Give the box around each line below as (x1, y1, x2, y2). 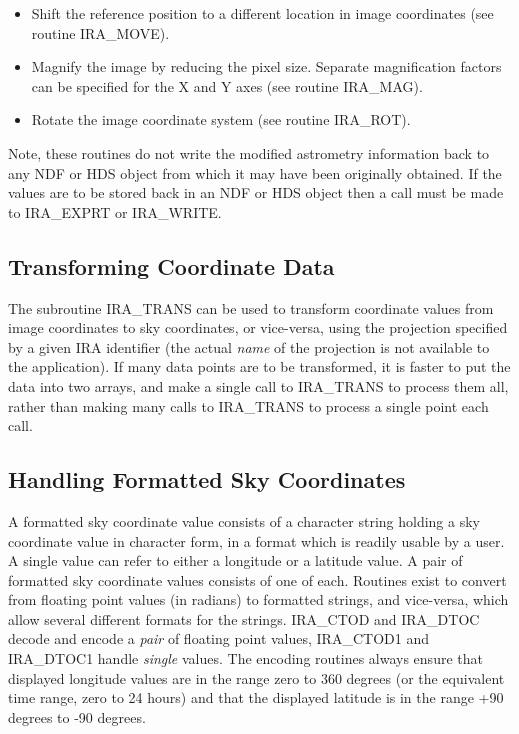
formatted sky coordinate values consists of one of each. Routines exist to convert (8, 569, 507, 590)
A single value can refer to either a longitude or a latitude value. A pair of (8, 550, 463, 571)
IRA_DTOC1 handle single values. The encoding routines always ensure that (8, 648, 483, 669)
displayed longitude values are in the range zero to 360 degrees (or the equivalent (8, 667, 505, 688)
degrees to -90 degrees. (8, 706, 146, 727)
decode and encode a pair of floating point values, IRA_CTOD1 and (8, 628, 429, 649)
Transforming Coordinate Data (8, 250, 335, 281)
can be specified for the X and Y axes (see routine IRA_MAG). (31, 75, 423, 96)
